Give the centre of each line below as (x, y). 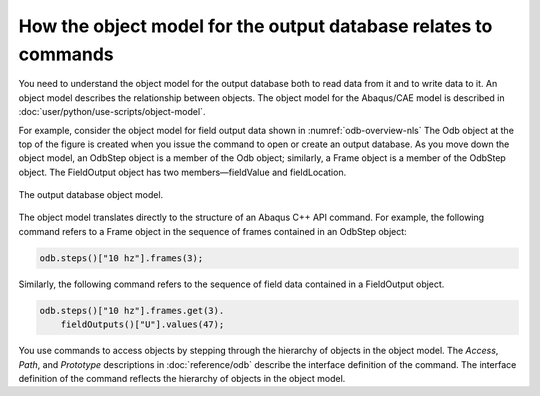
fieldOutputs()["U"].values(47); (142, 324)
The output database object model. (91, 195)
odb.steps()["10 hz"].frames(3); (121, 258)
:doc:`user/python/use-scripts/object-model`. (112, 112)
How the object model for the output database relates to (255, 26)
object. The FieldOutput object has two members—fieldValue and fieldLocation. (182, 172)
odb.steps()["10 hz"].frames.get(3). (132, 310)
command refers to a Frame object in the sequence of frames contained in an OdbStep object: (212, 231)
